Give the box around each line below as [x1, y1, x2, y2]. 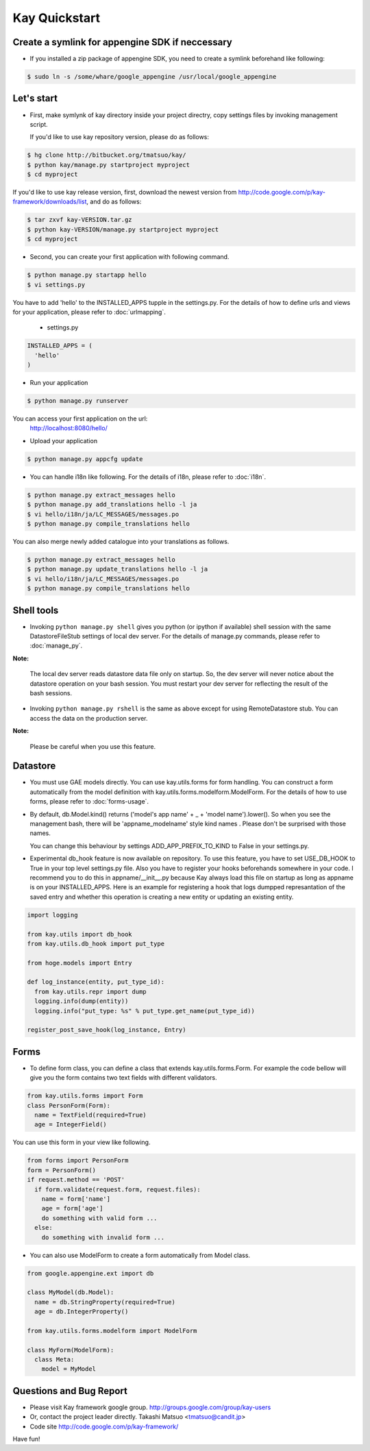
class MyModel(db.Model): [27, 1289, 114, 1296]
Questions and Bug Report [12, 1385, 128, 1397]
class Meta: [34, 1356, 75, 1363]
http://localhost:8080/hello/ [29, 424, 108, 432]
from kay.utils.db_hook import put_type [27, 939, 164, 947]
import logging [27, 911, 78, 919]
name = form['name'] [41, 1195, 111, 1202]
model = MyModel [41, 1365, 96, 1373]
